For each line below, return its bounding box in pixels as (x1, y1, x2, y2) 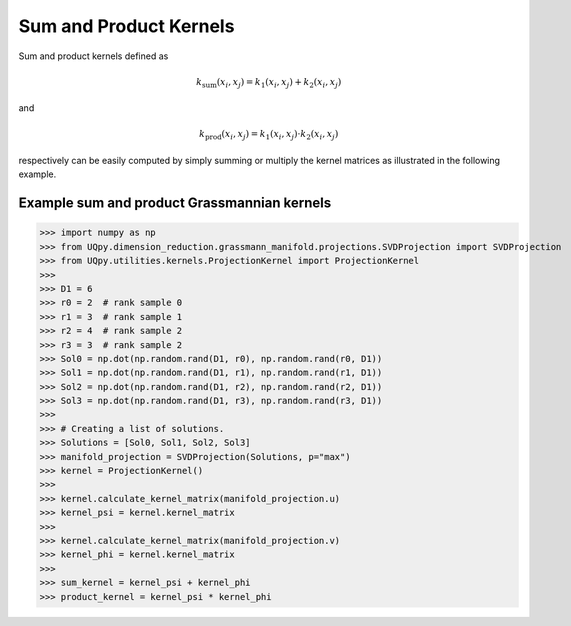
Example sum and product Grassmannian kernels (18, 195, 332, 212)
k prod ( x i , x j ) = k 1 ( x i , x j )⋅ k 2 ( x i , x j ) (198, 128, 339, 142)
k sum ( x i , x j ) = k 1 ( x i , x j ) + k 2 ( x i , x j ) (196, 76, 342, 90)
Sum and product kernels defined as (18, 50, 169, 62)
